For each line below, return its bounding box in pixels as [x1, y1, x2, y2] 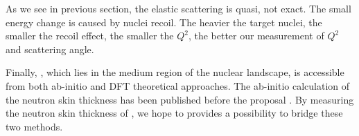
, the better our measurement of [188, 28, 324, 43]
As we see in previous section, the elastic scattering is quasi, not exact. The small [6, 1, 351, 15]
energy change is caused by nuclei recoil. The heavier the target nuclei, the [6, 14, 322, 29]
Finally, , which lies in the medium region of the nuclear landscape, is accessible [6, 65, 344, 79]
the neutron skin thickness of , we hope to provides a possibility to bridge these [6, 106, 343, 120]
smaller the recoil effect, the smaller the [6, 28, 174, 43]
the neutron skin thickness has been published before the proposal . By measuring [6, 92, 354, 106]
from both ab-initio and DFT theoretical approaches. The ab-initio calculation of [6, 78, 350, 93]
